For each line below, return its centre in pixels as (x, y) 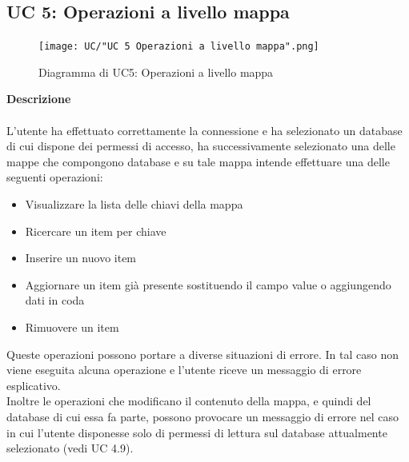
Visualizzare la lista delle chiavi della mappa (134, 204)
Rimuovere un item (72, 327)
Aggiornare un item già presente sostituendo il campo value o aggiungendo (208, 284)
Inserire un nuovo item (81, 258)
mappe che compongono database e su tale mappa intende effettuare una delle (198, 161)
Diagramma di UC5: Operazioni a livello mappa (156, 72)
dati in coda (55, 300)
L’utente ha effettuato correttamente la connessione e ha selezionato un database (204, 130)
